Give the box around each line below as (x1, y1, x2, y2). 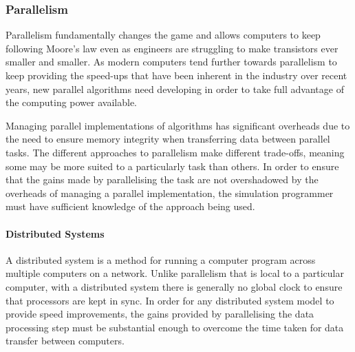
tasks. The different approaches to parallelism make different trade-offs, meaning (6, 145, 345, 159)
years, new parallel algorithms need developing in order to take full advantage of (6, 81, 344, 96)
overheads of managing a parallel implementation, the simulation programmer (6, 185, 334, 200)
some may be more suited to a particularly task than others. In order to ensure (6, 158, 339, 173)
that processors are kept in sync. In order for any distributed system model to (6, 293, 334, 307)
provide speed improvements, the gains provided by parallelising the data (6, 307, 314, 321)
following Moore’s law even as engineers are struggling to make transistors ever (6, 41, 338, 55)
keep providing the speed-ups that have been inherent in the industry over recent (6, 68, 347, 82)
